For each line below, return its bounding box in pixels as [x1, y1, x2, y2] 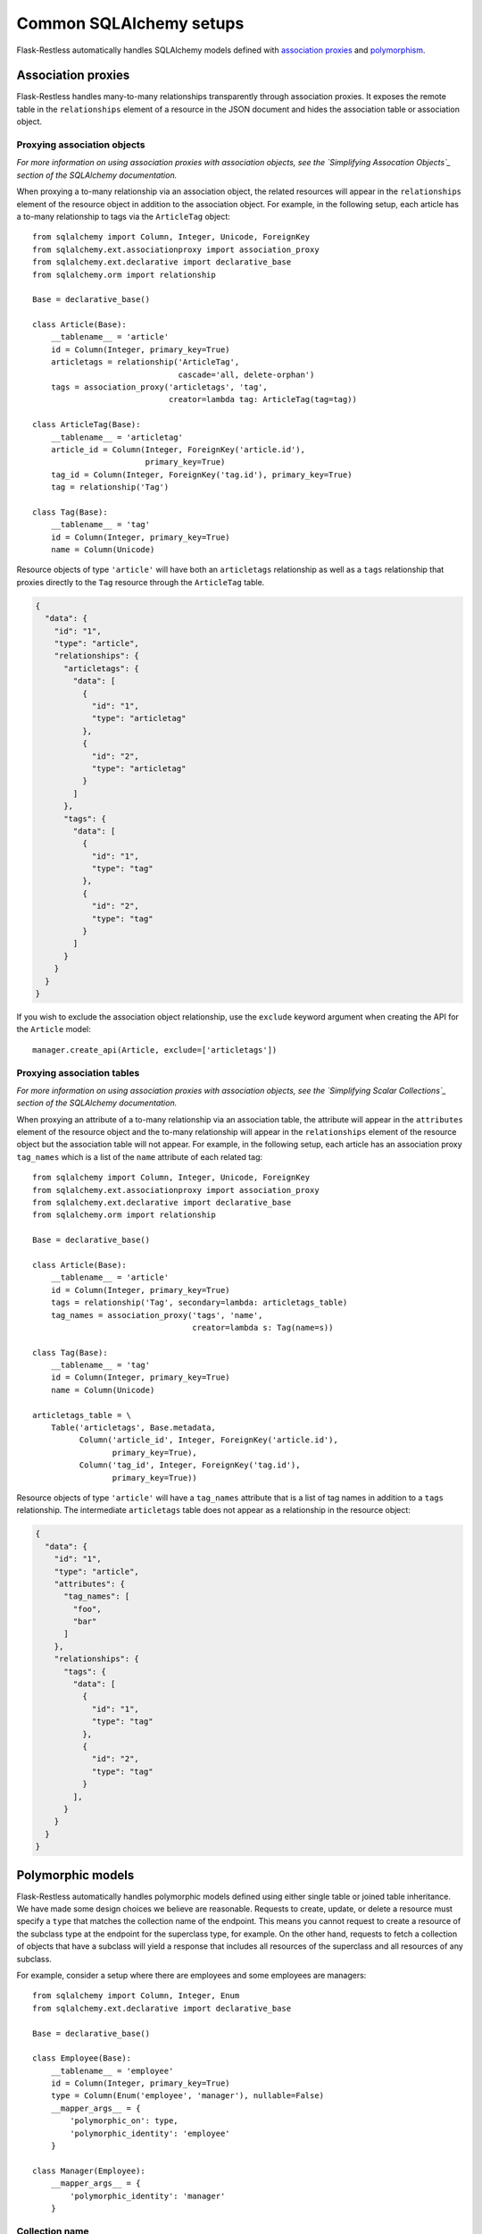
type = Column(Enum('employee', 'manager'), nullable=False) [50, 2091, 325, 2101]
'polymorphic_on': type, [70, 2116, 179, 2126]
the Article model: [16, 1024, 91, 1035]
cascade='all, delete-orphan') [178, 369, 315, 380]
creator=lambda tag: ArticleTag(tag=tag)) [168, 394, 357, 405]
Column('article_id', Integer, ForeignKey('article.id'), [79, 1435, 338, 1445]
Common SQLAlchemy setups [16, 13, 245, 33]
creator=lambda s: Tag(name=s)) [192, 1323, 334, 1332]
